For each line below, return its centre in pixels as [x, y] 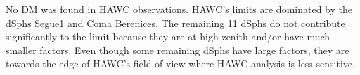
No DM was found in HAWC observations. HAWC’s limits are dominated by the [179, 9]
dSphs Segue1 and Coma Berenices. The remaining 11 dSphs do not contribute [175, 23]
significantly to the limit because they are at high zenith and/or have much [168, 36]
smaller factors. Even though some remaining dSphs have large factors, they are [178, 50]
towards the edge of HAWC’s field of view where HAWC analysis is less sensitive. [180, 64]
